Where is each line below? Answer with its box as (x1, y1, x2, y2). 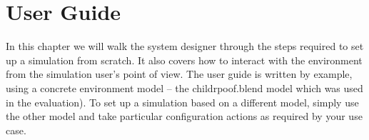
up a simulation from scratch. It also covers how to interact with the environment (6, 52, 363, 67)
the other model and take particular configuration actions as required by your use (6, 109, 363, 124)
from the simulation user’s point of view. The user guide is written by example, (6, 66, 353, 81)
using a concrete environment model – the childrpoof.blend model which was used (6, 80, 363, 95)
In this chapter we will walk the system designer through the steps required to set (6, 39, 364, 54)
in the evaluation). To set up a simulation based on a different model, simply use (6, 94, 359, 109)
